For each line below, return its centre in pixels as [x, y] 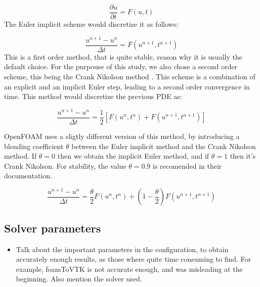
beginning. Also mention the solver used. [79, 279]
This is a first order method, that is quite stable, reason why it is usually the [123, 56]
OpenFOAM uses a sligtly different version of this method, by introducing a [122, 136]
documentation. [28, 176]
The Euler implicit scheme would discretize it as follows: [91, 24]
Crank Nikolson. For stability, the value [65, 165]
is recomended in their [187, 165]
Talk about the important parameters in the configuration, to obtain [122, 249]
